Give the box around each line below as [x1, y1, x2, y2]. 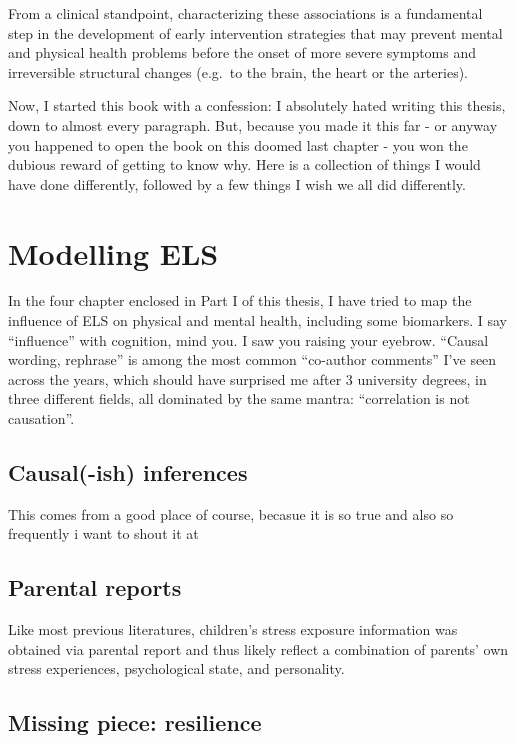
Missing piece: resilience [8, 707, 262, 738]
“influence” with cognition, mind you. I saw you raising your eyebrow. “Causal [8, 329, 489, 350]
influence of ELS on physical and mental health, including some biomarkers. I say [8, 310, 507, 331]
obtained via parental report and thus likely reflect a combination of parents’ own [8, 638, 509, 659]
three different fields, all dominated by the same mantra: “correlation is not [8, 388, 470, 409]
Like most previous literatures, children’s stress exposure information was [8, 619, 458, 640]
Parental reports [8, 572, 182, 603]
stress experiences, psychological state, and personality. [8, 658, 345, 679]
